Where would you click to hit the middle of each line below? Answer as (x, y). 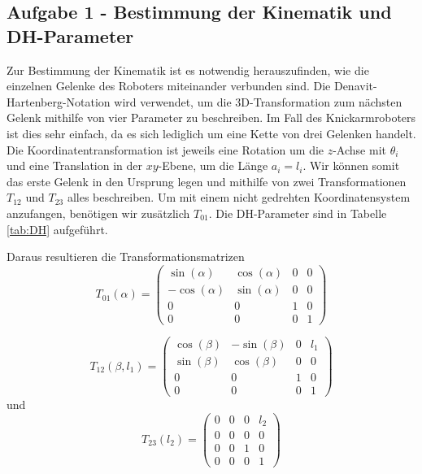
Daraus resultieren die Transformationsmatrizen (126, 257)
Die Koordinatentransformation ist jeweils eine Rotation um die (165, 149)
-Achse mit (359, 149)
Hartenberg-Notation (59, 101)
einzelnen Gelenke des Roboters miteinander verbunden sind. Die (169, 86)
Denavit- (355, 86)
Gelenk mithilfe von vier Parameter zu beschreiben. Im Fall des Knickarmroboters (211, 117)
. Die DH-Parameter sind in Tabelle (298, 213)
